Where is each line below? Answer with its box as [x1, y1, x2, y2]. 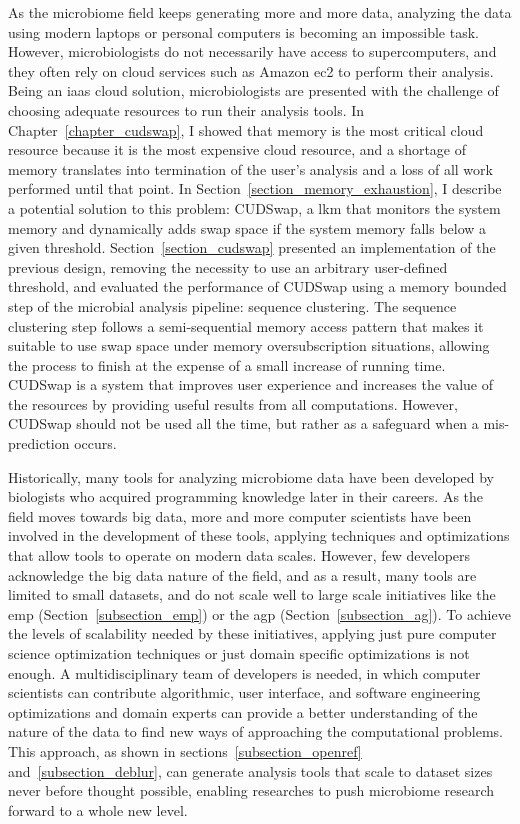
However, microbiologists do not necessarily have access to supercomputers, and [8, 41, 497, 62]
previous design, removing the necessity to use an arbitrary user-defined [8, 256, 448, 277]
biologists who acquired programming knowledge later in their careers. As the [8, 486, 484, 507]
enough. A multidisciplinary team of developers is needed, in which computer [8, 662, 481, 683]
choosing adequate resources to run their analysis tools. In [8, 99, 365, 120]
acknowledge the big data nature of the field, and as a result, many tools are [8, 564, 477, 585]
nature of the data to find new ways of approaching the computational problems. [8, 721, 503, 742]
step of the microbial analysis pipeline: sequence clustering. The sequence [8, 295, 457, 316]
